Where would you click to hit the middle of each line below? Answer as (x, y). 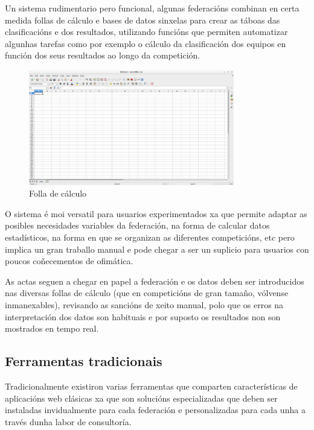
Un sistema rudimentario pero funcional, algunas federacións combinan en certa (152, 8)
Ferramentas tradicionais (84, 361)
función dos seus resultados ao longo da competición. (103, 55)
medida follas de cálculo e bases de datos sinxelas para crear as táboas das (143, 20)
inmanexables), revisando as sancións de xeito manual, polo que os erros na (144, 304)
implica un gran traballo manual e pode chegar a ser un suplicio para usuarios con (157, 249)
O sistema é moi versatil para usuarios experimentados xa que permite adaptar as (156, 213)
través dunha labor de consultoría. (68, 421)
